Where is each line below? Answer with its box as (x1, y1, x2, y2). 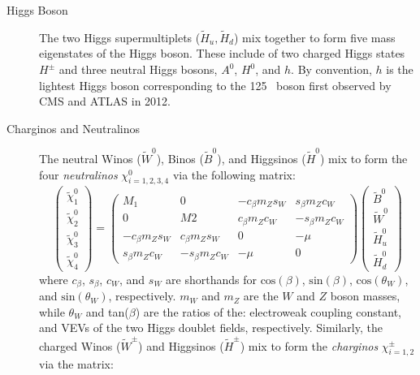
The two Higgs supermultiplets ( (39, 28, 201, 45)
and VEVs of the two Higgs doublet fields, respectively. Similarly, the (39, 319, 383, 336)
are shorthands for (166, 270, 257, 287)
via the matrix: (39, 356, 114, 373)
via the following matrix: (172, 166, 296, 183)
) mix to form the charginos (240, 337, 379, 354)
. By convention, (291, 61, 372, 77)
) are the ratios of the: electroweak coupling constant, (135, 303, 401, 320)
